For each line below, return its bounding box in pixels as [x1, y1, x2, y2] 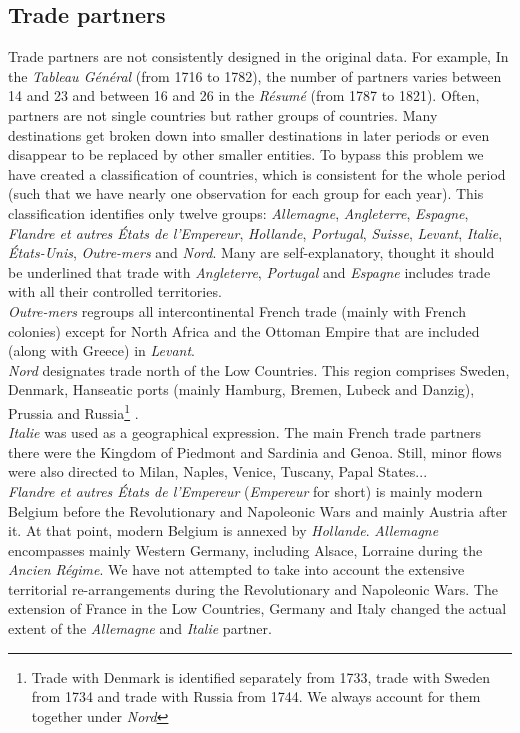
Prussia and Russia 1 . [8, 399, 139, 423]
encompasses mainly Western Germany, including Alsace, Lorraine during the [8, 539, 483, 560]
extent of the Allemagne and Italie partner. [8, 618, 272, 639]
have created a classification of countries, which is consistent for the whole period [8, 163, 506, 184]
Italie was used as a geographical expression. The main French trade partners [8, 422, 482, 443]
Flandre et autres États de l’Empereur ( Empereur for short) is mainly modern [8, 480, 483, 501]
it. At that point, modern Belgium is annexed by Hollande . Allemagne [8, 520, 439, 541]
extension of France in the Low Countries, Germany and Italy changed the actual [8, 598, 507, 619]
